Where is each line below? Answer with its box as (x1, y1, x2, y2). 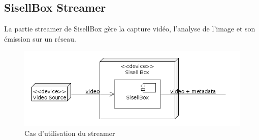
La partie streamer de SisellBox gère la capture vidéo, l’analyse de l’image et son (4, 23, 255, 34)
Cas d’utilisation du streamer (24, 128, 115, 138)
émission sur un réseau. (4, 33, 76, 44)
